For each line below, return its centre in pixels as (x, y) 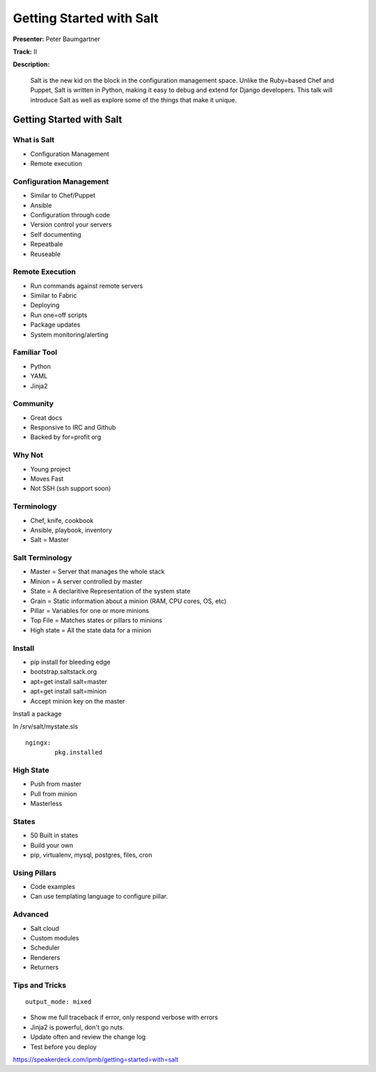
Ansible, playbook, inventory (71, 530)
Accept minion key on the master (78, 701)
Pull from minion (54, 793)
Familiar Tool (35, 352)
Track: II (25, 52)
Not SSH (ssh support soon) (71, 488)
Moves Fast (47, 479)
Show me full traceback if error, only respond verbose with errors (124, 1018)
